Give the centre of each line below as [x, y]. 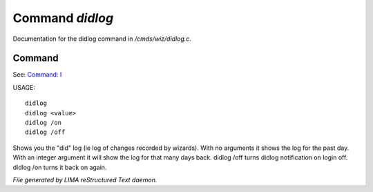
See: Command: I [37, 75]
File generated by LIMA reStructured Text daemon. [85, 180]
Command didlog [63, 18]
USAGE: [24, 87]
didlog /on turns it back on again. [60, 167]
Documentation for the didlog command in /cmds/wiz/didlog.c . [102, 39]
